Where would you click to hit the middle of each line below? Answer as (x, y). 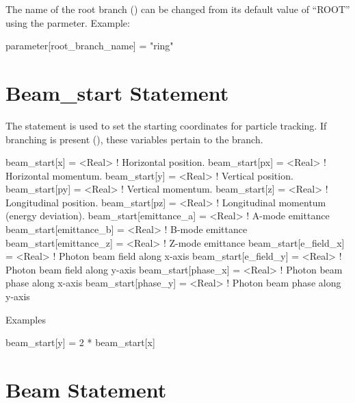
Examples (26, 319)
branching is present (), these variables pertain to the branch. (134, 139)
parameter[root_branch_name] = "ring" (90, 46)
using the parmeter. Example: (68, 22)
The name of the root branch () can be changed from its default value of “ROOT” (178, 9)
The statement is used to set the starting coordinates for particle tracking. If (166, 125)
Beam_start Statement (117, 92)
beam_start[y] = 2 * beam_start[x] (80, 342)
